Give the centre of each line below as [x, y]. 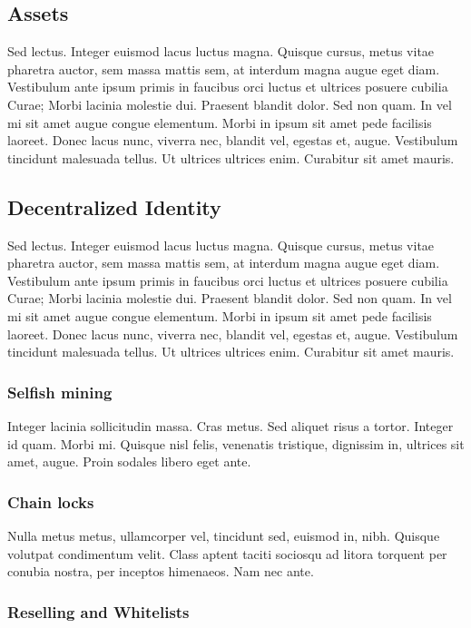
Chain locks [51, 501]
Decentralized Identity [114, 206]
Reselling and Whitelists [98, 611]
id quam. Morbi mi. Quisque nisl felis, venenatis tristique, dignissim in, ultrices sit [236, 443]
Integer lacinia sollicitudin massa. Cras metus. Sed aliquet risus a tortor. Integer [231, 425]
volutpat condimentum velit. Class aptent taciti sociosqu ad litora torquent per [227, 553]
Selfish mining [60, 392]
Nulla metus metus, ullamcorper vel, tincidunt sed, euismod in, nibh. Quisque [224, 535]
